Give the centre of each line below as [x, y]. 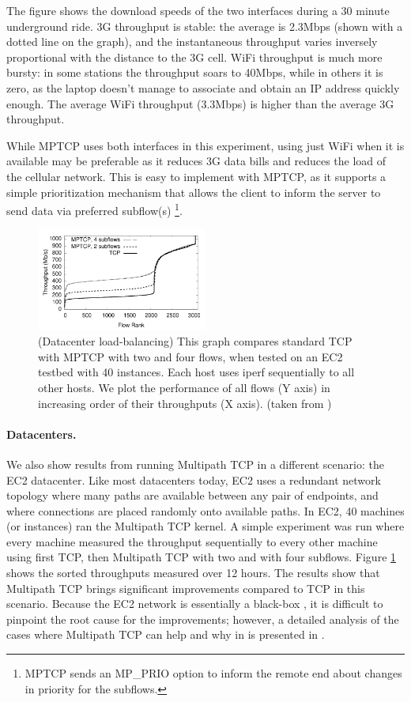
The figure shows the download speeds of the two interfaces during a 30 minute [198, 10]
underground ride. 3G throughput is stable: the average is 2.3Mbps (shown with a [205, 26]
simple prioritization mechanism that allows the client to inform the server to [194, 192]
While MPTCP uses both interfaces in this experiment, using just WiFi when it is [205, 145]
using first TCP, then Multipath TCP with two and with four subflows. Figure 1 [202, 557]
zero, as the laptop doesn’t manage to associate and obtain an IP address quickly [203, 87]
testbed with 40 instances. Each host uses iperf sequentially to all [196, 372]
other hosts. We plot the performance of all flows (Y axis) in [184, 387]
